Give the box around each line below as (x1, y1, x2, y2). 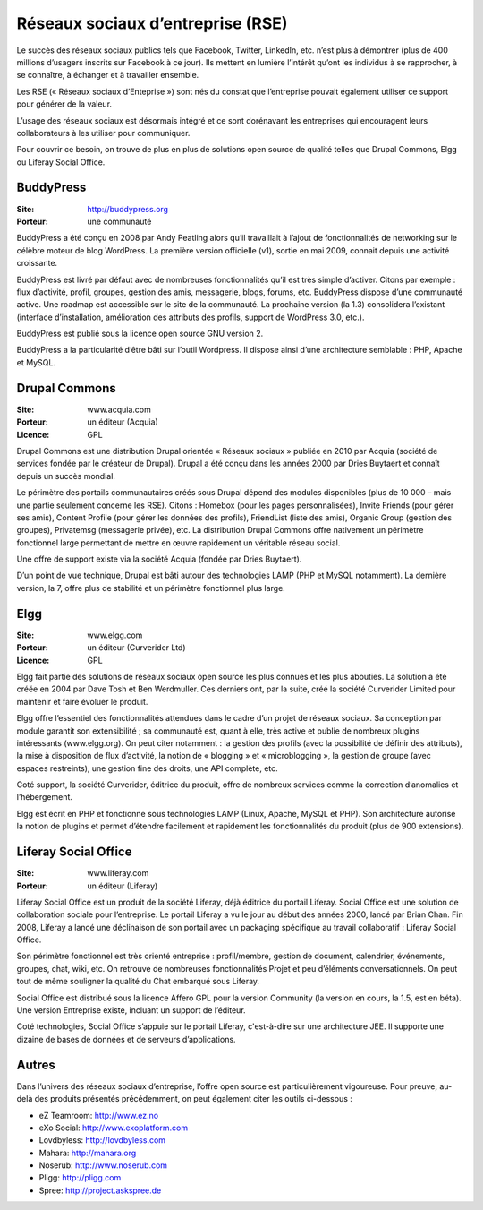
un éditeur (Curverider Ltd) (87, 642, 187, 653)
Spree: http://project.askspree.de (38, 1185, 162, 1196)
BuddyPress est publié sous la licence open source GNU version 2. (16, 328, 264, 339)
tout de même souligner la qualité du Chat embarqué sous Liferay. (16, 976, 259, 987)
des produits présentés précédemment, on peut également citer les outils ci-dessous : (34, 1094, 353, 1104)
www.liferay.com (87, 868, 149, 879)
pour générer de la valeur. (16, 99, 112, 109)
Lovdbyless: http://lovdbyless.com (38, 1135, 165, 1146)
